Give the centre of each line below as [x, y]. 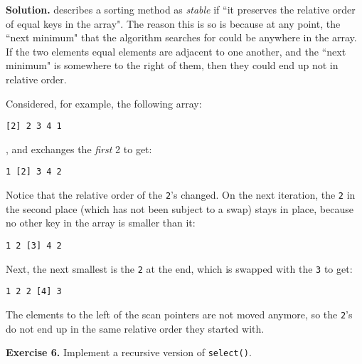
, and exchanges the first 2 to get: [79, 149]
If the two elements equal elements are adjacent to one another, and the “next [176, 51]
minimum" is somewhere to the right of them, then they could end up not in [172, 65]
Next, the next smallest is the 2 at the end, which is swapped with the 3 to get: [179, 268]
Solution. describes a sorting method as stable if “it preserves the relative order [181, 9]
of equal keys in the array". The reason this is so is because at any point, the [173, 23]
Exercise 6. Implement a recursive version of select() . [129, 352]
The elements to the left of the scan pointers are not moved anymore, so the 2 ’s [179, 314]
